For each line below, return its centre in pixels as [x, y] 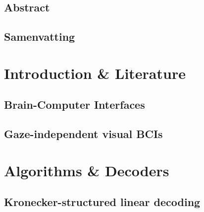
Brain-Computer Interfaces [75, 105]
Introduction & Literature [95, 73]
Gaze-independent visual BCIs [83, 134]
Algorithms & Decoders [87, 170]
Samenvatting [40, 36]
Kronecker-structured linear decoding [102, 202]
